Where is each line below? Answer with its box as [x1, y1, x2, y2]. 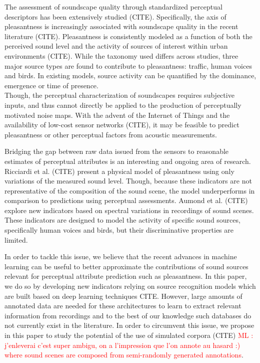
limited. [4, 234, 28, 245]
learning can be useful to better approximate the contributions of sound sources [4, 261, 248, 271]
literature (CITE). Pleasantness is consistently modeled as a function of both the [4, 31, 252, 41]
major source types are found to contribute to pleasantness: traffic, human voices [4, 60, 252, 71]
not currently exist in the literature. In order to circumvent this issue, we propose [4, 320, 254, 330]
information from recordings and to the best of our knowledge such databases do [4, 310, 251, 320]
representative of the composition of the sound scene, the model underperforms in [4, 185, 255, 196]
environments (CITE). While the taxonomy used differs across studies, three [4, 50, 238, 61]
